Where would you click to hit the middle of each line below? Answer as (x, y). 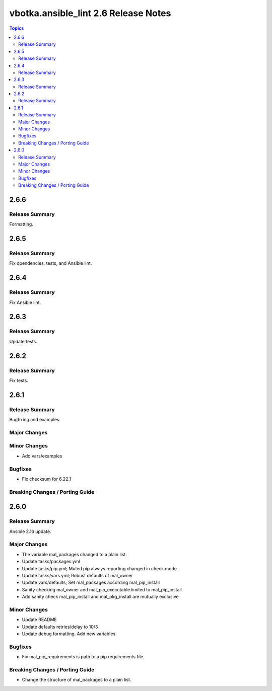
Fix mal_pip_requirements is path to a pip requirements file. (83, 657)
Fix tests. (19, 380)
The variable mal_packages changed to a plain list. (74, 554)
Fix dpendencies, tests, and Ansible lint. (51, 263)
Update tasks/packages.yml (51, 562)
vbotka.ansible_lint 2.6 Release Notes (90, 13)
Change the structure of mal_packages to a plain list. (77, 680)
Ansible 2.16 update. (30, 531)
